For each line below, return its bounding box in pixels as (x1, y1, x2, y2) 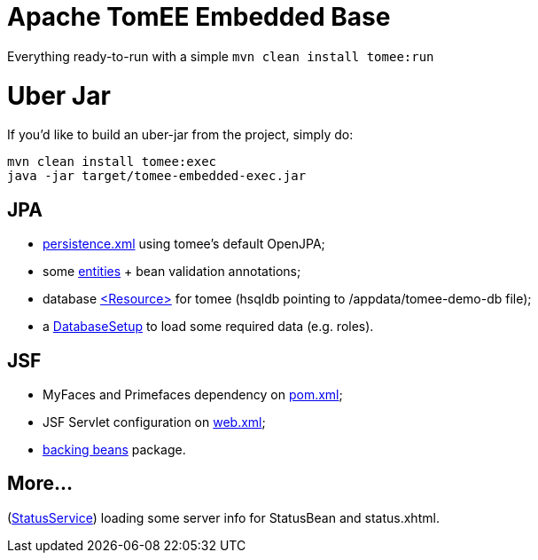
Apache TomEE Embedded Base (7, 2, 391, 32)
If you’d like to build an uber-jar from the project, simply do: (7, 127, 354, 143)
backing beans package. (43, 441, 186, 457)
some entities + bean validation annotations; (43, 264, 301, 280)
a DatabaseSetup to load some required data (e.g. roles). (43, 319, 374, 335)
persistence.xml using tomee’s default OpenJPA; (43, 236, 325, 252)
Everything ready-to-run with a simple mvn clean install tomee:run (7, 48, 434, 64)
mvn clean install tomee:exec (7, 154, 217, 170)
